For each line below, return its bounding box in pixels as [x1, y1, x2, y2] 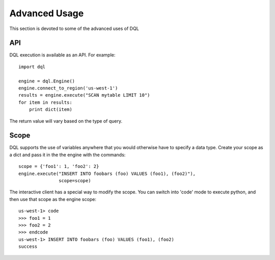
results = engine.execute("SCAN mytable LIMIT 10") [18, 92, 150, 98]
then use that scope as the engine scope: [9, 196, 97, 202]
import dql [18, 64, 46, 70]
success [18, 244, 38, 249]
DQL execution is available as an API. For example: [9, 52, 116, 58]
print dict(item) [29, 107, 72, 112]
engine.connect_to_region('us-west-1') [18, 85, 118, 91]
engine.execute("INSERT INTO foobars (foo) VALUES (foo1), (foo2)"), [18, 170, 196, 177]
